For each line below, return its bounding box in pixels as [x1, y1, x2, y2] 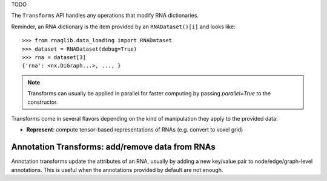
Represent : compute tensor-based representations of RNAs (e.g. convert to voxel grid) [26, 126, 243, 133]
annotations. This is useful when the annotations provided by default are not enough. [11, 166, 223, 173]
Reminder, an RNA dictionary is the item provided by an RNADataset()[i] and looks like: [11, 23, 236, 30]
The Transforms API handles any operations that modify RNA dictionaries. [11, 12, 199, 19]
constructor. [27, 98, 58, 106]
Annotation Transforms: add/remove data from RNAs [11, 142, 216, 152]
